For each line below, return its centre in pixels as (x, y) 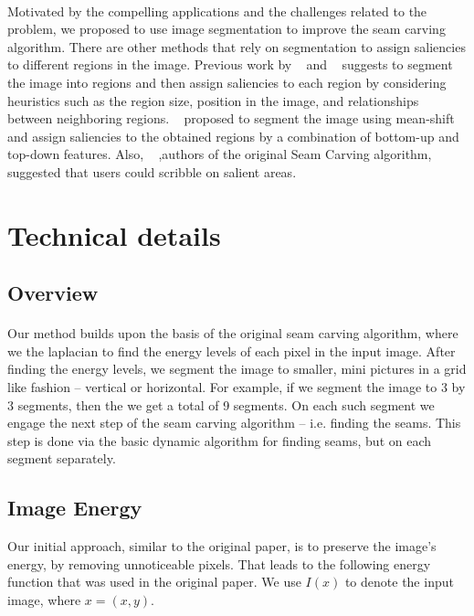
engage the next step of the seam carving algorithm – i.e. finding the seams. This (234, 423)
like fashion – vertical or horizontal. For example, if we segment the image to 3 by (237, 387)
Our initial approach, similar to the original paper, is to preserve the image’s (222, 546)
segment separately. (62, 458)
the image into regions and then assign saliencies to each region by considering (227, 82)
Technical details (114, 234)
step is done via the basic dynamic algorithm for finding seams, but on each (220, 440)
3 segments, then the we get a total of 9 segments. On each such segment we (221, 404)
